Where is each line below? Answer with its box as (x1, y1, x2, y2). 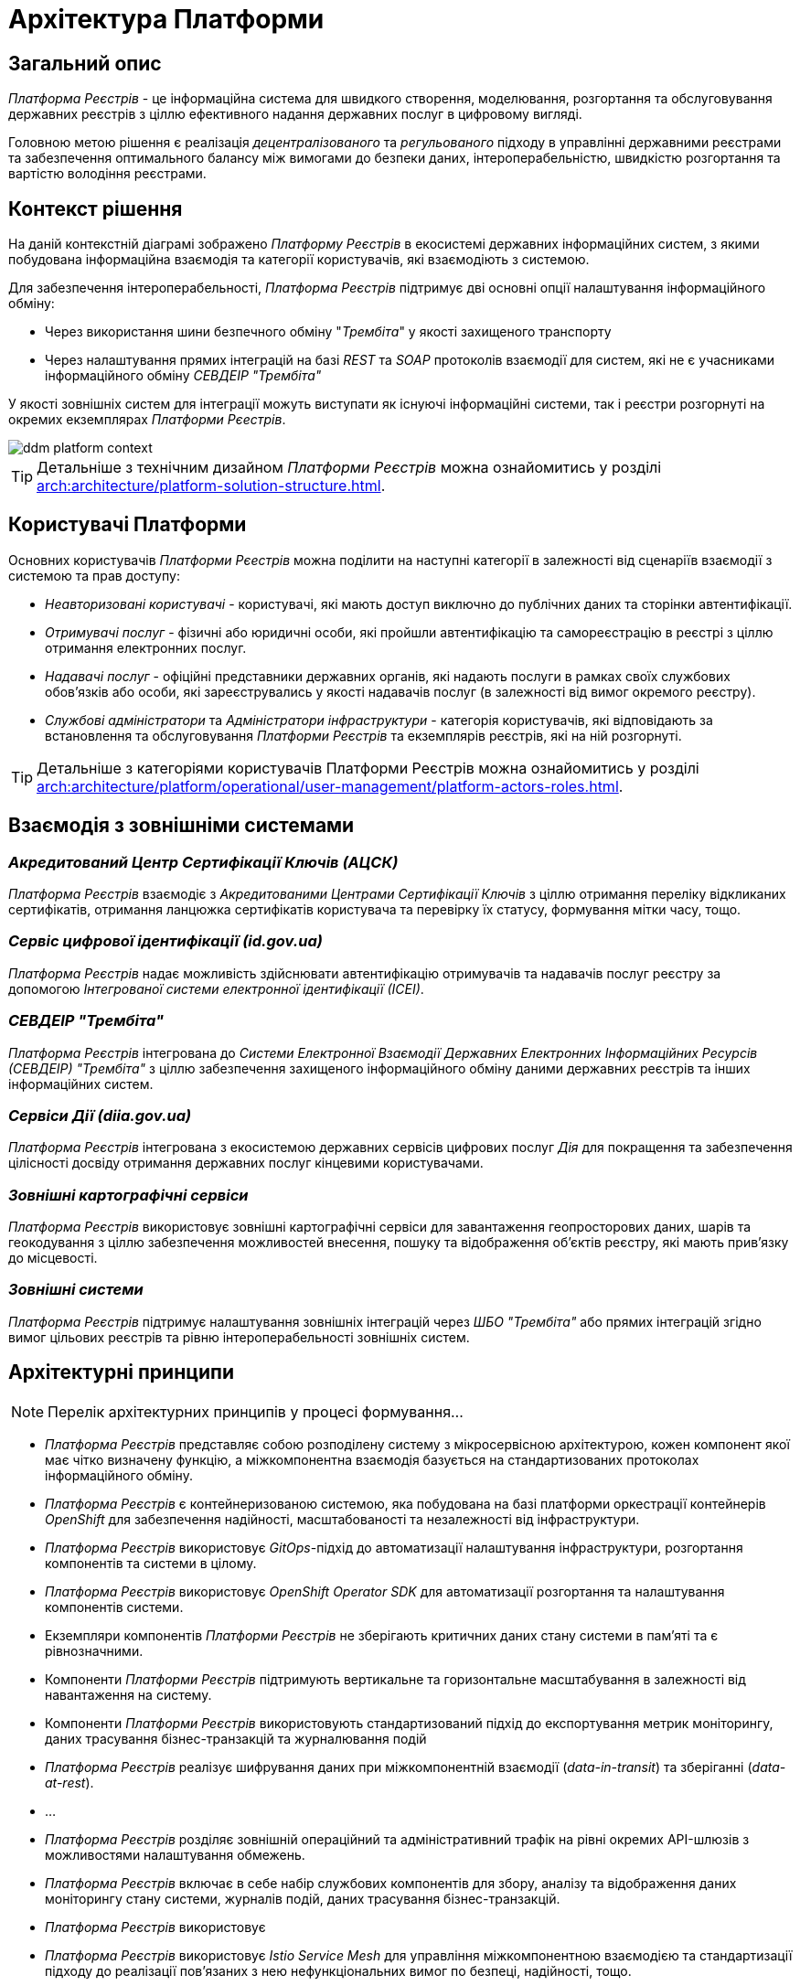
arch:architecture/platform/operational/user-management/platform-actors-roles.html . (37, 776, 624, 795)
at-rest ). (45, 1774, 94, 1790)
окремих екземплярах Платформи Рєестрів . (8, 411, 286, 428)
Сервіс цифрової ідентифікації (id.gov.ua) (8, 932, 323, 951)
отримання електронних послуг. (45, 639, 247, 656)
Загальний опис (8, 51, 162, 75)
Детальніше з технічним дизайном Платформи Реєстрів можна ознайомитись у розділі (37, 458, 662, 477)
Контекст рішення (8, 197, 183, 220)
